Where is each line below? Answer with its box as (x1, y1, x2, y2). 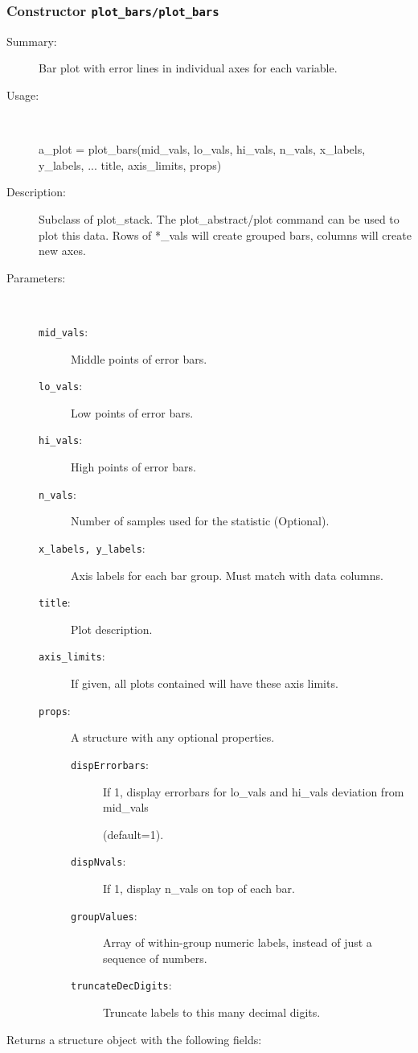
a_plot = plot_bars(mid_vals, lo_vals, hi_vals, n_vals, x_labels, (39, 141, 366, 158)
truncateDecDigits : (71, 977, 172, 993)
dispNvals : (71, 853, 126, 870)
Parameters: (6, 269, 66, 286)
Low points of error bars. (71, 404, 194, 421)
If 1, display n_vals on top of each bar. (103, 880, 295, 896)
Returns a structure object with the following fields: (6, 1030, 262, 1047)
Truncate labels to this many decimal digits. (103, 1004, 321, 1021)
